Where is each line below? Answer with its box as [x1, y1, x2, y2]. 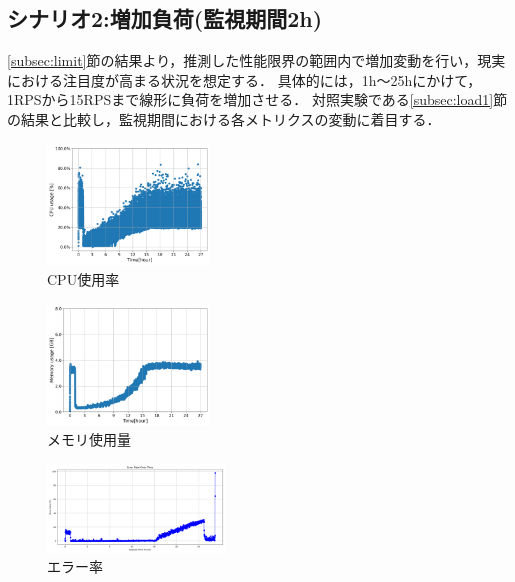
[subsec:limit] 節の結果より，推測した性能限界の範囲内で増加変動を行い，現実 [7, 50, 506, 71]
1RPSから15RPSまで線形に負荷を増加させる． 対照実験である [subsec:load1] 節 [7, 89, 508, 110]
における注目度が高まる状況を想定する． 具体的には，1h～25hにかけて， [7, 69, 482, 90]
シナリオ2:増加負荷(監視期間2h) [7, 3, 323, 34]
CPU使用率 [47, 269, 120, 290]
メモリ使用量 [47, 429, 131, 450]
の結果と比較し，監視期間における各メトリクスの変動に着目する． [7, 108, 441, 129]
